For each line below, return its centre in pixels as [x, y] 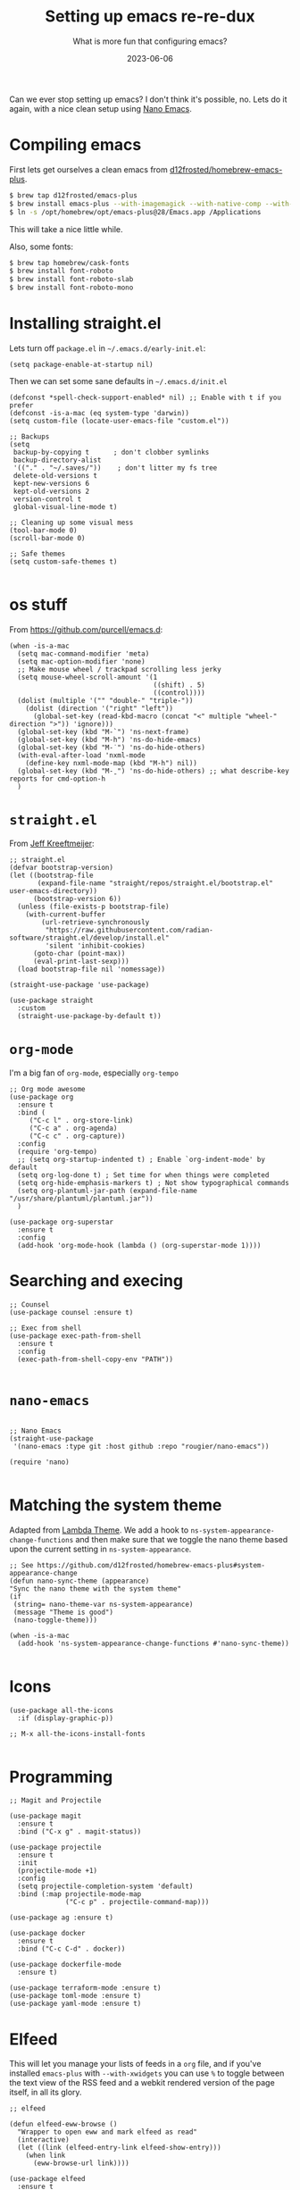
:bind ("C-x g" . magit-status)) [79, 1832]
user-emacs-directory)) [54, 890]
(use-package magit [46, 1816]
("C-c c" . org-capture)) [77, 1136]
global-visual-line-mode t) [65, 506]
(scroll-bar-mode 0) [48, 538]
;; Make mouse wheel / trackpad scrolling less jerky [119, 669]
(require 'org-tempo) [58, 1151]
